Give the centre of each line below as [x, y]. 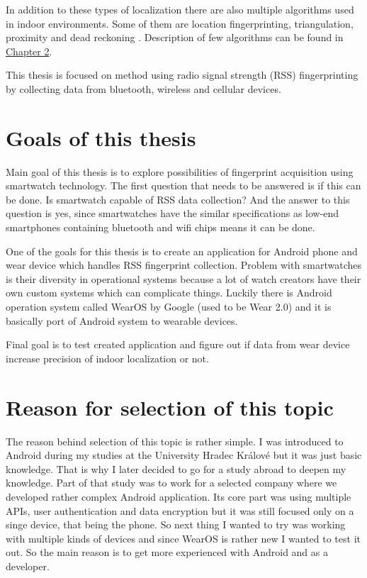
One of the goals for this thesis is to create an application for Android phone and [182, 251]
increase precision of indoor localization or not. [107, 358]
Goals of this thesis [101, 137]
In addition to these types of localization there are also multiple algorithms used [180, 9]
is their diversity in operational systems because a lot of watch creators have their [183, 278]
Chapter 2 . [29, 51]
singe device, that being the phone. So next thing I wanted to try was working [176, 524]
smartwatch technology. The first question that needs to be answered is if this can [183, 185]
